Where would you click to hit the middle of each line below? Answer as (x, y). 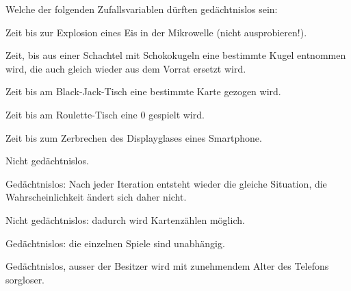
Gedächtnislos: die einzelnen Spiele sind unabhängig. (115, 243)
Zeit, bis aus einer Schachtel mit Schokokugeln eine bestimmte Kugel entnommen (176, 55)
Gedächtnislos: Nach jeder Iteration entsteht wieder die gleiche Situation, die (166, 183)
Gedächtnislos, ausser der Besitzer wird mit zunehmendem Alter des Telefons (167, 266)
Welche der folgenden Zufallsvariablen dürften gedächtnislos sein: (142, 9)
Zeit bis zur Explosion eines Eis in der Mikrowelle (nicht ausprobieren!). (156, 32)
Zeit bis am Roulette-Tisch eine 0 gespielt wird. (105, 114)
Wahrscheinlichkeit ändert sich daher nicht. (96, 197)
